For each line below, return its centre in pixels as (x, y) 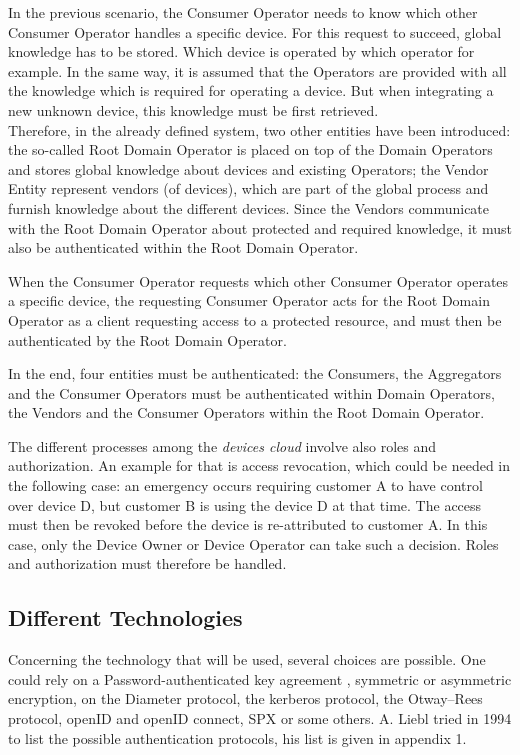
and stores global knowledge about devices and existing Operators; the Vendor (248, 168)
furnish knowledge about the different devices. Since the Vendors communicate (249, 207)
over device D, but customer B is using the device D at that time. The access (245, 504)
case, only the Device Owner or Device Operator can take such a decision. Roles (253, 543)
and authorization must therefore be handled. (147, 563)
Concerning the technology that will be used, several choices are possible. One (247, 659)
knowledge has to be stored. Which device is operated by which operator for (241, 51)
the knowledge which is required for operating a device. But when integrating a (251, 90)
